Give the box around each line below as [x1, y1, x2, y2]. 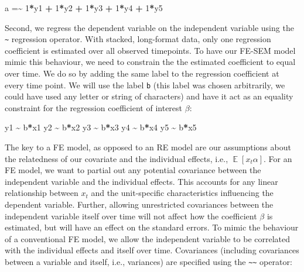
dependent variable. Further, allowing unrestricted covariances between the [5, 198, 274, 211]
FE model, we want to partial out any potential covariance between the [5, 164, 261, 176]
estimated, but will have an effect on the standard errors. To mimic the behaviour [5, 221, 299, 233]
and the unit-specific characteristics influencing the [91, 187, 274, 199]
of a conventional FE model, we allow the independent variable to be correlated [5, 232, 291, 245]
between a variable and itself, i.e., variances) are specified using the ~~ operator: [5, 256, 292, 267]
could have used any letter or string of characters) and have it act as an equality [5, 90, 293, 102]
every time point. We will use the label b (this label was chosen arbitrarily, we [5, 78, 285, 91]
